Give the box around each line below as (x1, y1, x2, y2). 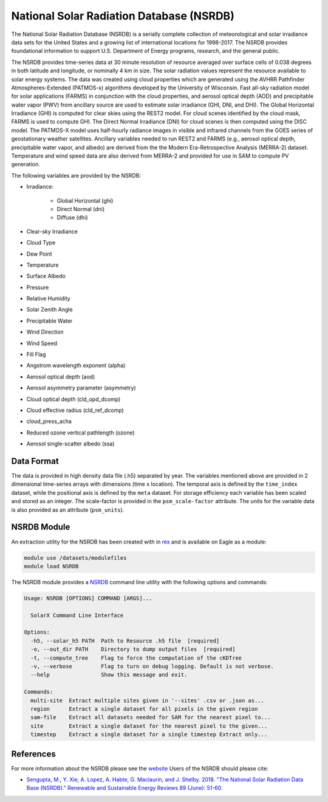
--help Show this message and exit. (30, 671, 188, 678)
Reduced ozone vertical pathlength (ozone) (26, 429, 135, 436)
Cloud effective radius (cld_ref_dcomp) (26, 406, 124, 414)
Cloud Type (26, 239, 56, 246)
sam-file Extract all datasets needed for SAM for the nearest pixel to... (30, 714, 271, 721)
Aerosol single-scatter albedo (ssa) (26, 440, 115, 447)
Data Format (11, 456, 59, 466)
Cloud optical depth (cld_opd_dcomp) (26, 396, 121, 403)
